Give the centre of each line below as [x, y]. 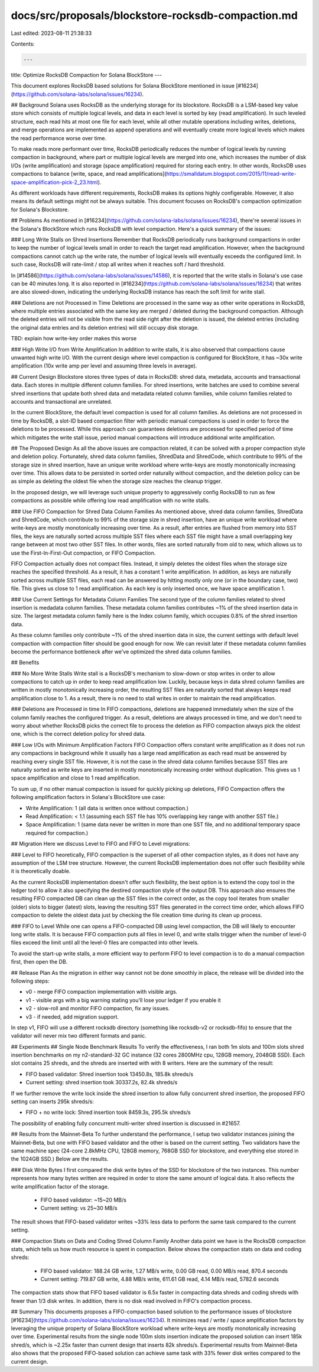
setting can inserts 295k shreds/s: [53, 1102]
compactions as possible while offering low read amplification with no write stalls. [110, 501]
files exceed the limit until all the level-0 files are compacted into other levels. [105, 943]
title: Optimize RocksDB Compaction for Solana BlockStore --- [87, 75]
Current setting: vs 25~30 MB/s [79, 1208]
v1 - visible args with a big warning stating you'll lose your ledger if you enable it [123, 1000]
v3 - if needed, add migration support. [72, 1017]
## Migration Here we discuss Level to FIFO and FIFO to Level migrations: [100, 844]
